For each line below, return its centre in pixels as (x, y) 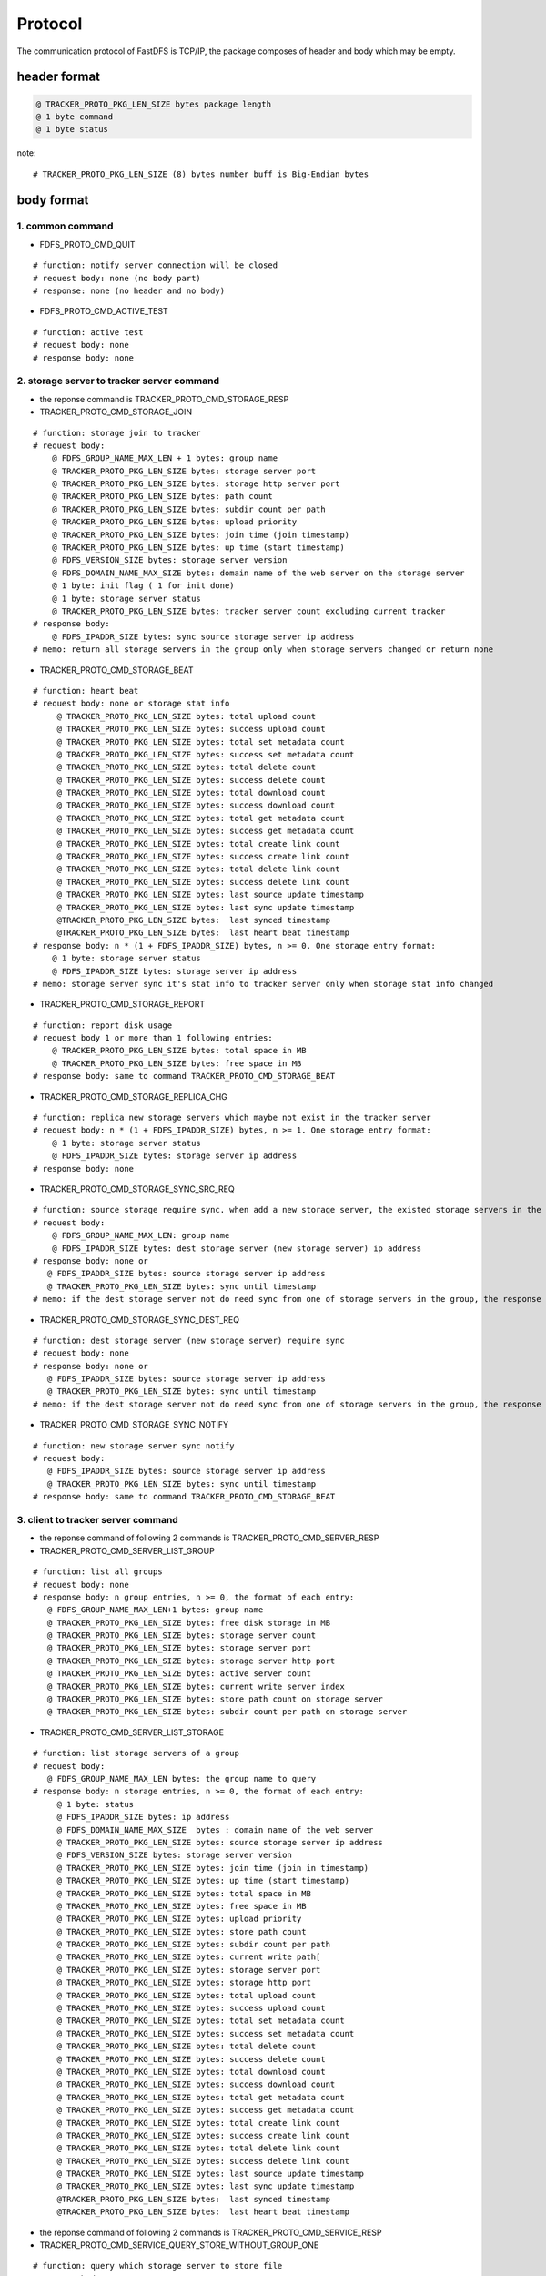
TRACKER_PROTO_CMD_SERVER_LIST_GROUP (127, 1550)
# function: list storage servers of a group (136, 1753)
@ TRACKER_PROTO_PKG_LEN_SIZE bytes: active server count (179, 1674)
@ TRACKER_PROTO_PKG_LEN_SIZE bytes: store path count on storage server (215, 1699)
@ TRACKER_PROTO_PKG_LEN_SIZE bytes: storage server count (182, 1636)
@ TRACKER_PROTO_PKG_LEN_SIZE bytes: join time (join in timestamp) (213, 1868)
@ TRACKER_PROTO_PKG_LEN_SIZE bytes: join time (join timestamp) (201, 534)
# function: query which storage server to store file (158, 2266)
